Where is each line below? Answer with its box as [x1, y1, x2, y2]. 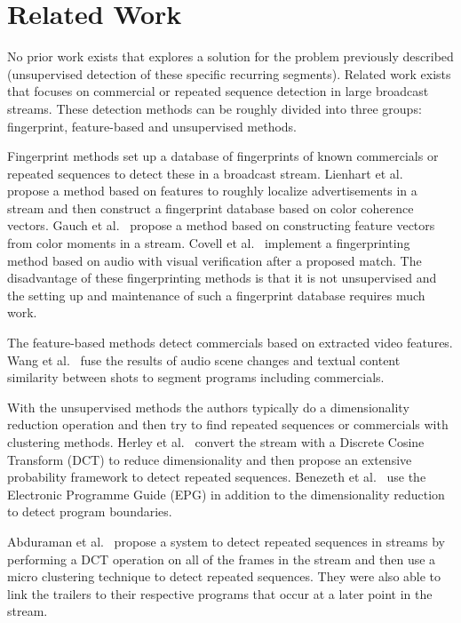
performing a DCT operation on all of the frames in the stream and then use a [7, 549, 436, 568]
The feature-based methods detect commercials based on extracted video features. [7, 333, 453, 352]
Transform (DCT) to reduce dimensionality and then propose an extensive [7, 450, 412, 468]
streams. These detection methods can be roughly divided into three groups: [7, 99, 422, 117]
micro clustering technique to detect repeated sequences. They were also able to [7, 567, 441, 586]
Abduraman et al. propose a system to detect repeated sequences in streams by [7, 531, 445, 550]
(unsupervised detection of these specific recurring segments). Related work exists [7, 64, 451, 83]
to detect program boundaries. [7, 502, 172, 521]
